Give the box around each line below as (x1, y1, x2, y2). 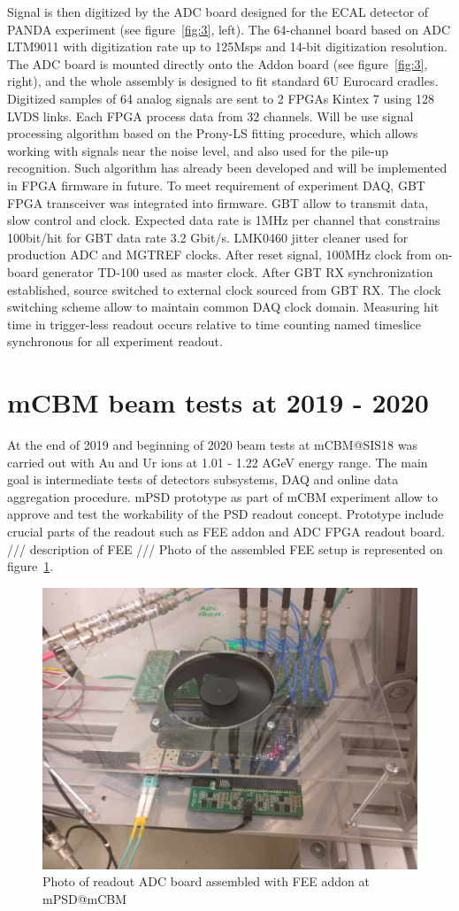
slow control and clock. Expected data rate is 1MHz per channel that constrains (7, 211, 440, 229)
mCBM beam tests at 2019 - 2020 (7, 384, 429, 421)
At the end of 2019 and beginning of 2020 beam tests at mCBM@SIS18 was (7, 436, 417, 453)
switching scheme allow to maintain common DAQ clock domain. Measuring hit (7, 297, 440, 316)
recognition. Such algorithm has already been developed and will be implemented (7, 158, 448, 177)
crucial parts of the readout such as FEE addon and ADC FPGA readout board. (7, 521, 445, 540)
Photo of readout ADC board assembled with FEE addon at (42, 872, 370, 891)
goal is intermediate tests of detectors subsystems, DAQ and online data (7, 470, 399, 489)
